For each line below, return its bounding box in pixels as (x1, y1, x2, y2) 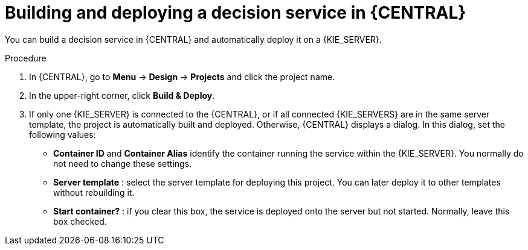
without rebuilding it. (53, 187, 135, 198)
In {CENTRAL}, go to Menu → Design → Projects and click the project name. (29, 71, 335, 82)
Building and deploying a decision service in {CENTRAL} (5, 2, 466, 23)
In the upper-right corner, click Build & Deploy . (29, 90, 215, 101)
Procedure (5, 52, 47, 63)
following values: (29, 129, 96, 140)
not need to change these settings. (53, 158, 192, 169)
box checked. (53, 216, 107, 227)
